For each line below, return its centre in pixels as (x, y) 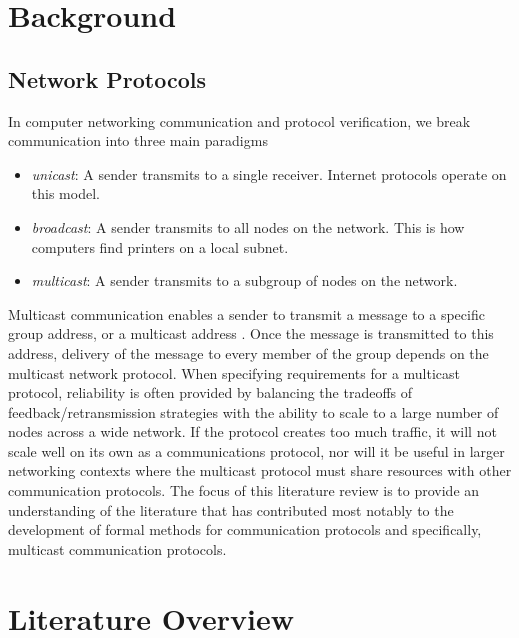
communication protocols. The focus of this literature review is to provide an (244, 490)
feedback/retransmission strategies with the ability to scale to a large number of (253, 411)
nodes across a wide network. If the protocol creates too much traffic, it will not (252, 431)
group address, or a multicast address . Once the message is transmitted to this (251, 333)
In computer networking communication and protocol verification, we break (239, 120)
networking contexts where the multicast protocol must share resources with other (260, 470)
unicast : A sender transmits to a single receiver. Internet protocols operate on (269, 173)
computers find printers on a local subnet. (160, 246)
